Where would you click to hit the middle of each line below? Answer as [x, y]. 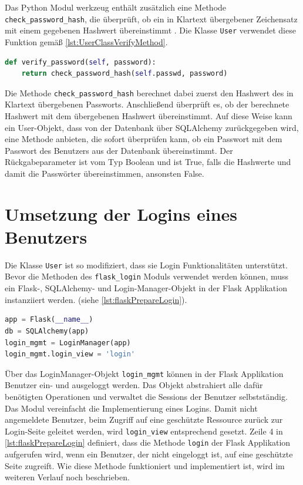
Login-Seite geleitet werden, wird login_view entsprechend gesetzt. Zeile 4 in [144, 431]
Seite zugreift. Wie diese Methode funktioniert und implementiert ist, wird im [145, 465]
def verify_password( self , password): [80, 62]
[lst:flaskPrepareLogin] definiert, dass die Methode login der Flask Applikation [148, 442]
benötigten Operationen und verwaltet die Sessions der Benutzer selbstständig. [146, 396]
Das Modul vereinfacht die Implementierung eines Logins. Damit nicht [131, 408]
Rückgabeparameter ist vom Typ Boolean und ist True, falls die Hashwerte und [148, 162]
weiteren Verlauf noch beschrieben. [67, 477]
